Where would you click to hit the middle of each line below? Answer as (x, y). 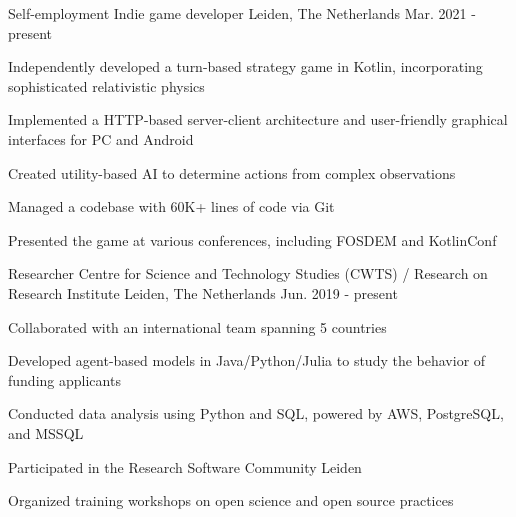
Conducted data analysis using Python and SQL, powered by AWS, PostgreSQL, (256, 413)
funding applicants (64, 379)
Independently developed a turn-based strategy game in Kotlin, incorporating (245, 66)
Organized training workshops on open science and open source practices (231, 500)
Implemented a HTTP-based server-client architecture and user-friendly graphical (258, 119)
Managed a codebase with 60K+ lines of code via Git (171, 206)
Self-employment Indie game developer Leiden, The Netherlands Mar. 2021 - (242, 13)
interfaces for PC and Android (101, 138)
